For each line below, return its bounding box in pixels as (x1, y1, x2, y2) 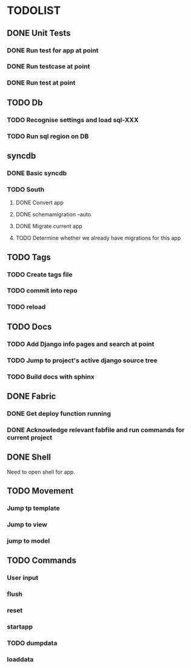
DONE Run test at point (7, 78, 76, 87)
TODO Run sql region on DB (7, 132, 89, 140)
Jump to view (7, 520, 48, 529)
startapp (7, 622, 33, 631)
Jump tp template (7, 504, 60, 512)
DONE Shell (7, 452, 51, 463)
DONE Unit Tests (7, 28, 71, 38)
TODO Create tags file (7, 270, 73, 278)
